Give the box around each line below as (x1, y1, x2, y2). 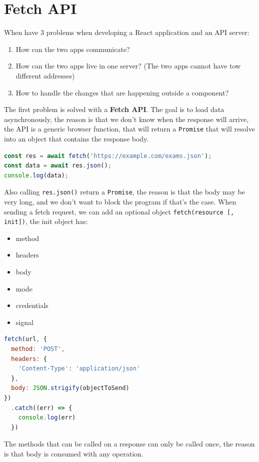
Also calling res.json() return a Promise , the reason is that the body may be (4, 186, 245, 197)
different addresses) (15, 70, 75, 80)
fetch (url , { (4, 335, 47, 343)
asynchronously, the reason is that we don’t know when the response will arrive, (4, 113, 249, 124)
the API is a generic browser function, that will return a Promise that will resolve (4, 123, 255, 134)
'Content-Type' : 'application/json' (18, 365, 140, 372)
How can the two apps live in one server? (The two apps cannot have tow (15, 60, 241, 71)
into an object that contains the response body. (4, 133, 149, 143)
